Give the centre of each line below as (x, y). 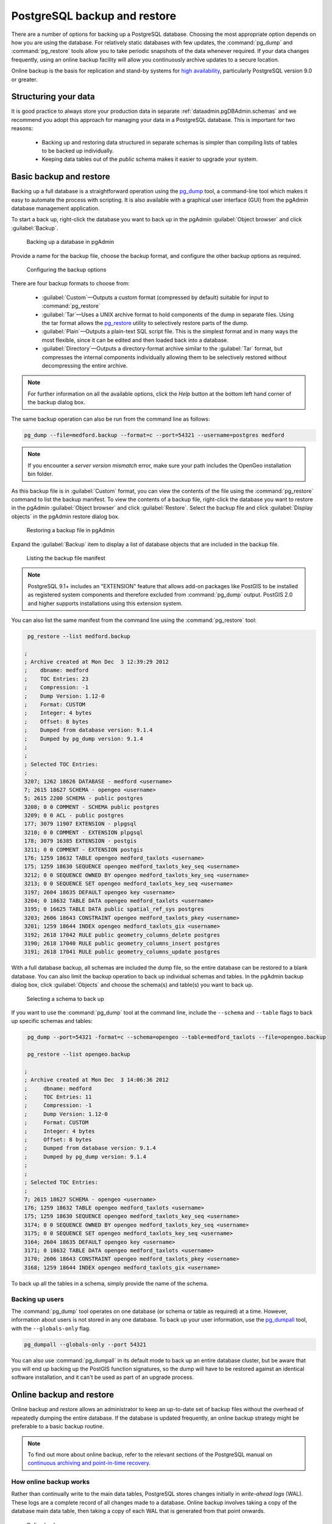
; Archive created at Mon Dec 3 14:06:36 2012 (96, 1080)
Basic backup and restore (61, 177)
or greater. (24, 79)
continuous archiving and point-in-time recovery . (89, 1463)
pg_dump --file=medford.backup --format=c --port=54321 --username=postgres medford (154, 435)
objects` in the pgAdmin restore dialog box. (65, 516)
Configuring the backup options (66, 269)
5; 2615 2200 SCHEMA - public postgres (83, 798)
